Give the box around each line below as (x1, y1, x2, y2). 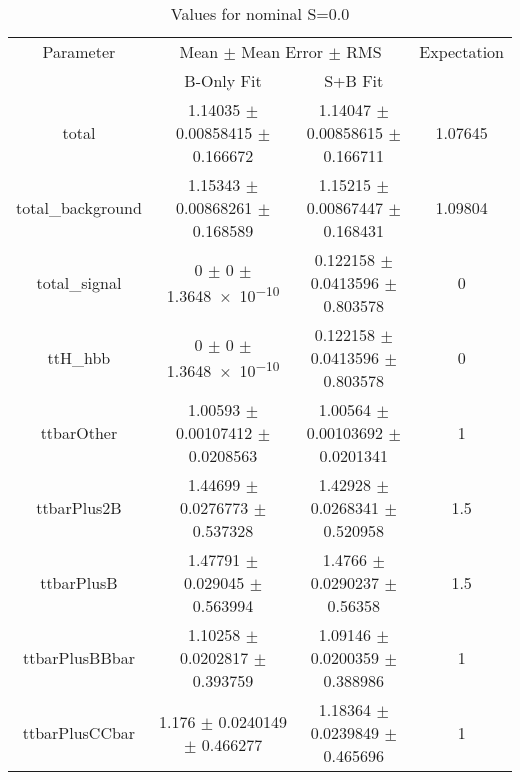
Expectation (419, 40, 504, 63)
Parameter (42, 40, 116, 63)
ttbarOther (40, 421, 118, 444)
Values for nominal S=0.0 (170, 2, 350, 25)
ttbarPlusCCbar (22, 721, 136, 744)
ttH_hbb (47, 346, 111, 369)
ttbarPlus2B (36, 496, 122, 519)
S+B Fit (324, 69, 384, 92)
